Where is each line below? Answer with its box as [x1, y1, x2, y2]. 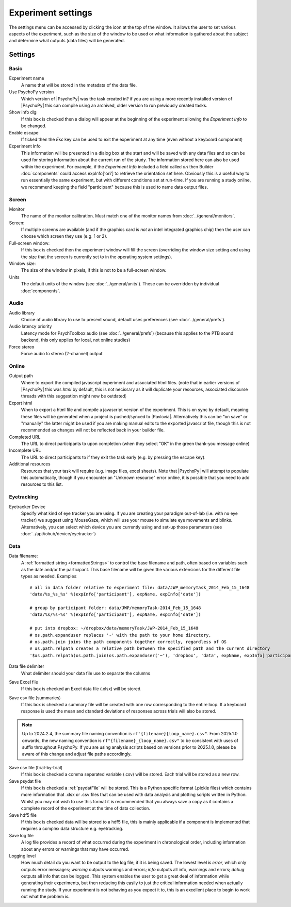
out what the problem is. [21, 893, 70, 900]
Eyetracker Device [9, 504, 46, 510]
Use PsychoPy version [9, 89, 54, 95]
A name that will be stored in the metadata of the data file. [21, 82, 137, 88]
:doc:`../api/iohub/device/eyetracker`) [21, 531, 97, 537]
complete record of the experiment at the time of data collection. [21, 806, 150, 811]
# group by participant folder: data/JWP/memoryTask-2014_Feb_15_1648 [30, 605, 201, 611]
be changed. [21, 123, 47, 129]
